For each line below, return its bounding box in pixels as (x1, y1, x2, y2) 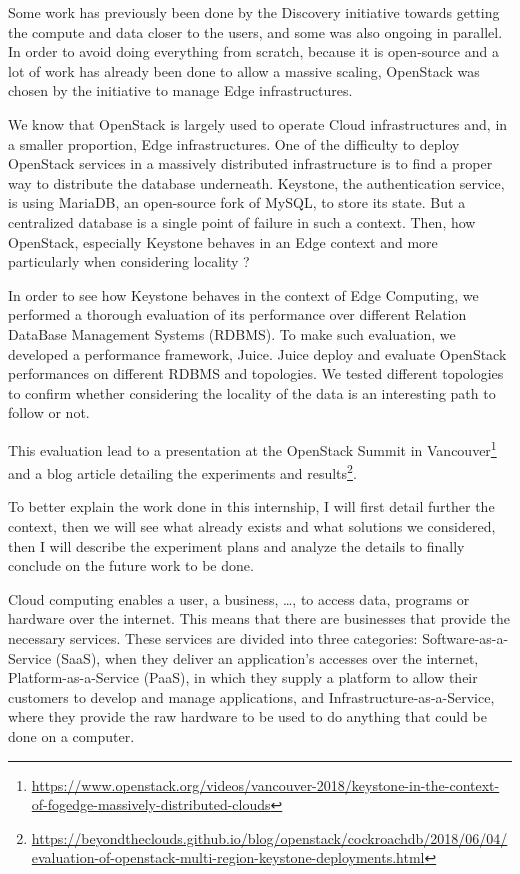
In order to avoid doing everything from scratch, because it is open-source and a (8, 41, 499, 62)
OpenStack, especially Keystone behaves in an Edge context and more (8, 231, 438, 252)
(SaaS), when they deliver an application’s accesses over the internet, (55, 647, 479, 668)
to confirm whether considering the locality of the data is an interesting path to (8, 382, 496, 403)
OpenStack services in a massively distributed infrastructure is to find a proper (8, 153, 493, 174)
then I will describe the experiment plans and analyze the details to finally (8, 535, 465, 556)
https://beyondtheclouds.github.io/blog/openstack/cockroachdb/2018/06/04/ (31, 827, 508, 848)
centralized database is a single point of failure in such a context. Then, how (8, 211, 476, 232)
